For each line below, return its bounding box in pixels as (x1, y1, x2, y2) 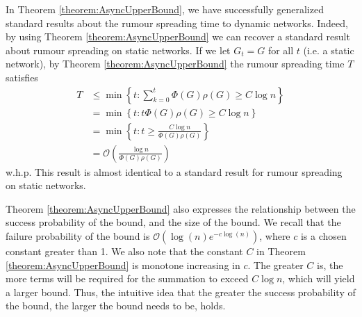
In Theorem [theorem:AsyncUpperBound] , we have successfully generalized (6, 2, 324, 16)
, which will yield (282, 271, 355, 286)
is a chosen (300, 229, 347, 243)
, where (259, 229, 290, 243)
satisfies (6, 70, 38, 84)
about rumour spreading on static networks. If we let (6, 42, 231, 57)
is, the (316, 257, 343, 272)
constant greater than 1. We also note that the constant (6, 244, 243, 259)
